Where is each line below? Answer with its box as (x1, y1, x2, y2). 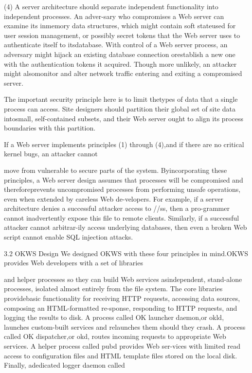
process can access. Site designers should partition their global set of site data (4, 103, 236, 113)
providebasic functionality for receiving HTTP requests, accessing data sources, (4, 293, 240, 303)
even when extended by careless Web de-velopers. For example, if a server (4, 193, 223, 204)
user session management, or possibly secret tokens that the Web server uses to (4, 30, 240, 40)
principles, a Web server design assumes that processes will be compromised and (4, 174, 243, 185)
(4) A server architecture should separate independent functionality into (4, 1, 218, 11)
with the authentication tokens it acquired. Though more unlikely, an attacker (4, 58, 237, 69)
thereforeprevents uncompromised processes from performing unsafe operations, (4, 184, 241, 194)
